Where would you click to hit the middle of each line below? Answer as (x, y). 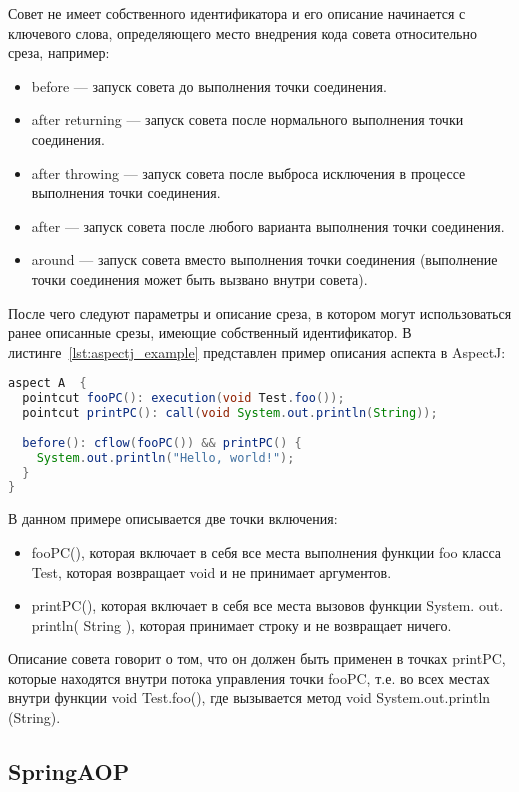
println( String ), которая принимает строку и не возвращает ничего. (241, 624)
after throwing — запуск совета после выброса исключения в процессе (248, 172)
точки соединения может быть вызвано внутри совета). (199, 278)
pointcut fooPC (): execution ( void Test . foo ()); (183, 398)
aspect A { (47, 383)
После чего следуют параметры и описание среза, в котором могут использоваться (260, 312)
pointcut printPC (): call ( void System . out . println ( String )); (230, 413)
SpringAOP (69, 771)
